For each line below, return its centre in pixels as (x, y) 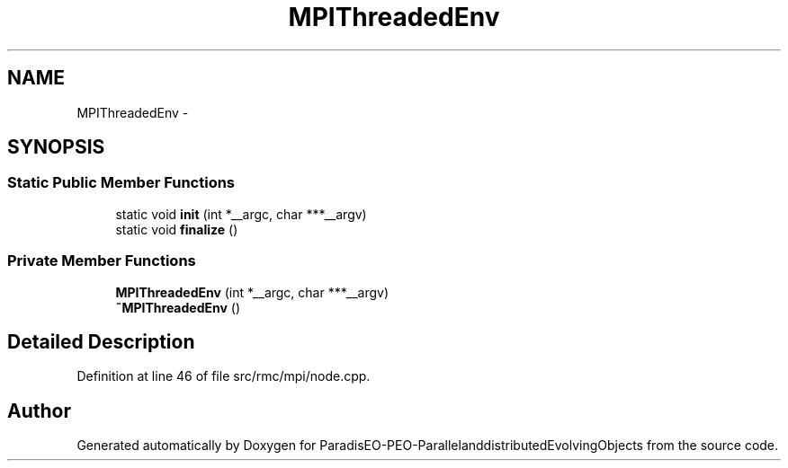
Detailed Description (101, 341)
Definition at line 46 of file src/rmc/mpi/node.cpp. (224, 376)
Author (39, 411)
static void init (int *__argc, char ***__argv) (241, 214)
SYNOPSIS (56, 147)
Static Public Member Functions (121, 183)
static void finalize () (177, 229)
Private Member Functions (102, 261)
